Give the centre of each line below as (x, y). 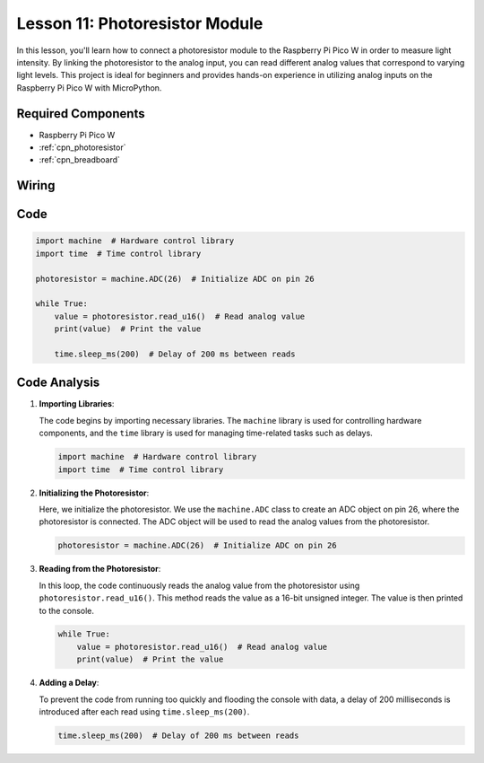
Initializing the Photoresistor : (94, 493)
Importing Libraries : (77, 404)
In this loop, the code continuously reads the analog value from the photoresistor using (199, 585)
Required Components (81, 114)
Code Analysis (58, 383)
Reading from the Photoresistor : (100, 569)
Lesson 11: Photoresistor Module (140, 23)
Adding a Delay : (69, 683)
